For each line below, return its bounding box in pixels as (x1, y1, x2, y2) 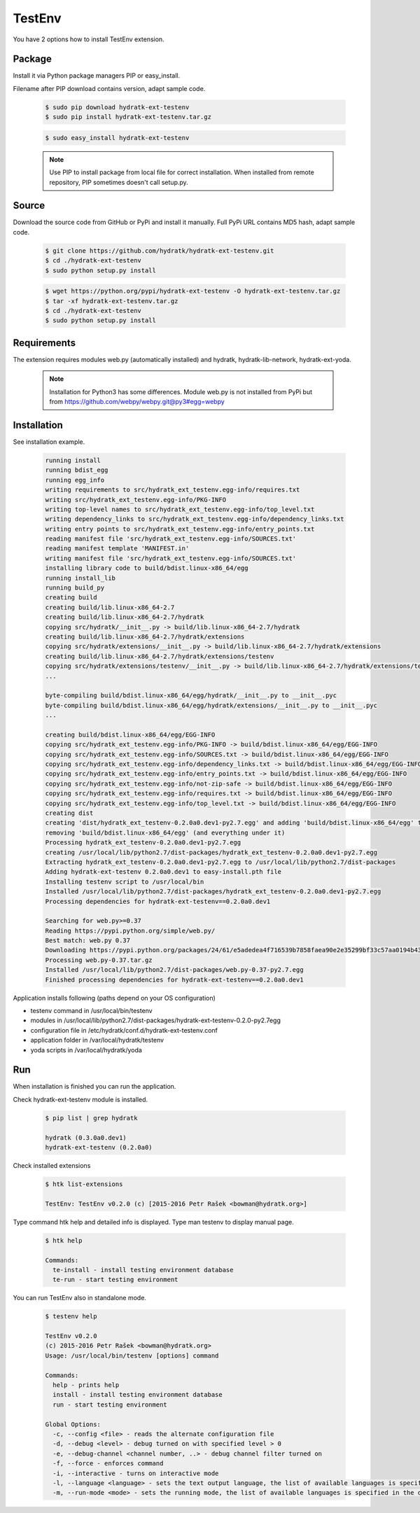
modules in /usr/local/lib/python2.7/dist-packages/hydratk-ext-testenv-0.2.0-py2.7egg (30, 1016, 281, 1025)
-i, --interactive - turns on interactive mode (52, 1469, 219, 1477)
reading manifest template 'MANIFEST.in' (45, 545, 190, 552)
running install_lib (45, 574, 115, 582)
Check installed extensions (13, 1162, 91, 1170)
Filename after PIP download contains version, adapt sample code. (13, 84, 206, 92)
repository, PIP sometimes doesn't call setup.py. (49, 178, 188, 186)
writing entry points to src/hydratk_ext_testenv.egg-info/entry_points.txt (45, 525, 315, 533)
